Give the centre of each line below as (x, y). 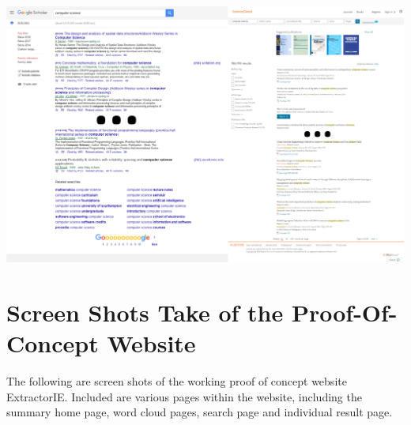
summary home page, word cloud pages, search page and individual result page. (200, 412)
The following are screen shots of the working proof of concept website (177, 381)
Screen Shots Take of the (145, 312)
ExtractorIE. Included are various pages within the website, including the (184, 396)
